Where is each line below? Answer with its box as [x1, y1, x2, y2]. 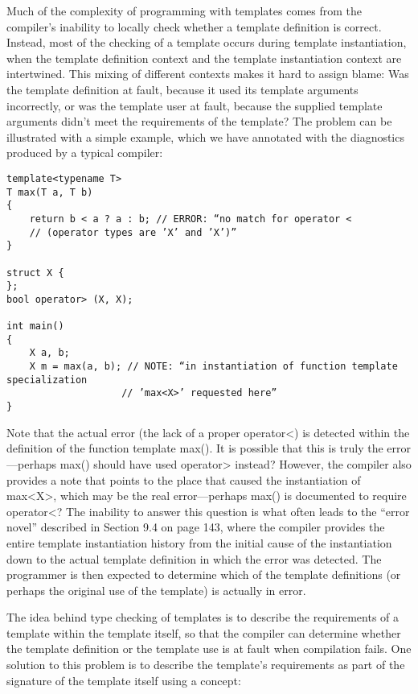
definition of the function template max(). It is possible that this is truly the [6, 440, 383, 456]
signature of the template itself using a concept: [6, 671, 241, 688]
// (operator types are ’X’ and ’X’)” [29, 226, 237, 238]
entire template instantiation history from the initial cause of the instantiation [6, 534, 392, 551]
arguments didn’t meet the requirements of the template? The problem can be [6, 113, 392, 130]
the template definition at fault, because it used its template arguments [6, 81, 359, 97]
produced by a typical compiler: [6, 144, 163, 161]
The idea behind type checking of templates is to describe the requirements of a [6, 609, 400, 626]
